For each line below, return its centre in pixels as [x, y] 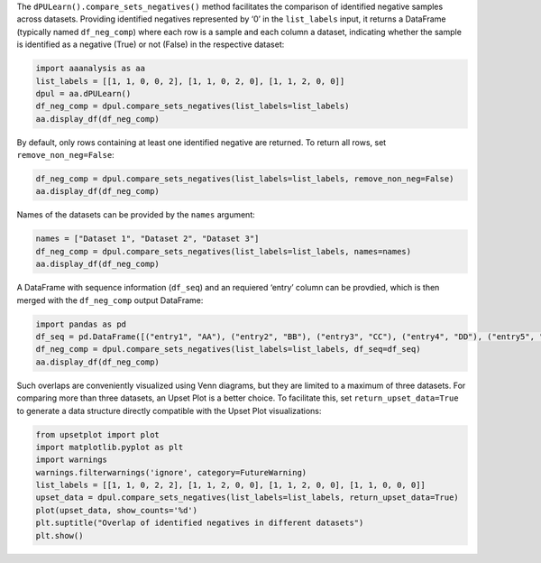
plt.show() [60, 535]
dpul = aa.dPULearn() [83, 93]
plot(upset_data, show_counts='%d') [117, 510]
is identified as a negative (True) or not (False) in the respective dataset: [151, 44]
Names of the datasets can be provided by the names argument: [136, 215]
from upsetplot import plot [97, 434]
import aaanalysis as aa [91, 69]
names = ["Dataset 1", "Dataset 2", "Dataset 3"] [147, 239]
